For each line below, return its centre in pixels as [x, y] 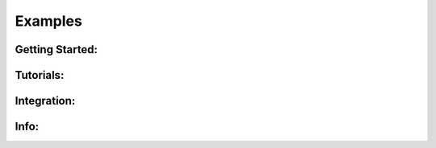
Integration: [45, 101]
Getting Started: [57, 49]
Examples [48, 21]
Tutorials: [40, 75]
